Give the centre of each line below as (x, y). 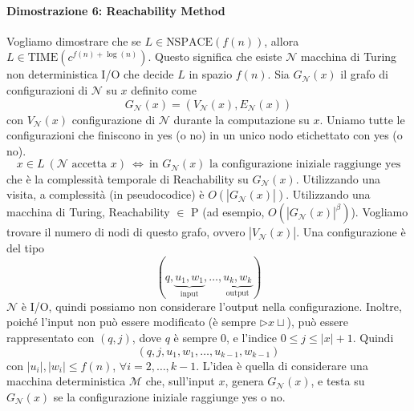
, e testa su (338, 381)
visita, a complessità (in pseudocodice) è (106, 194)
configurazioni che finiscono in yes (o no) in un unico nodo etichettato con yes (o (205, 135)
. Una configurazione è (351, 232)
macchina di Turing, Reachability (88, 212)
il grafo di (364, 74)
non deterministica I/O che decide (90, 74)
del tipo (26, 248)
